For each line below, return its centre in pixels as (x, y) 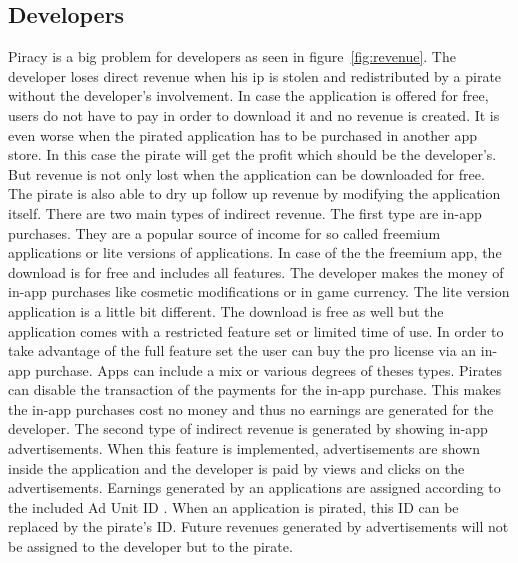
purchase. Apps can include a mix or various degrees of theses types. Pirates (269, 369)
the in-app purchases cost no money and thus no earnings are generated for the (251, 408)
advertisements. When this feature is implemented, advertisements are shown (244, 448)
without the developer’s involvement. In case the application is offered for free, (248, 95)
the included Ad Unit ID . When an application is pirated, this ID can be (233, 506)
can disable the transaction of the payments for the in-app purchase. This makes (254, 389)
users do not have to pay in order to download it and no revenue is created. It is (254, 114)
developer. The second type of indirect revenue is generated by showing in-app (248, 428)
